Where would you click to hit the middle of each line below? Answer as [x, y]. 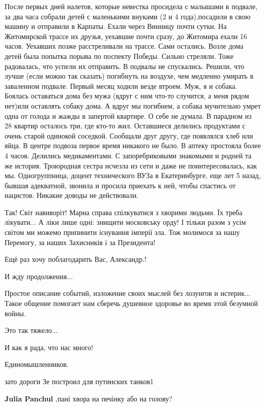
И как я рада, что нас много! [49, 347]
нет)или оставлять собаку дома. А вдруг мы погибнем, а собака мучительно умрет [133, 105]
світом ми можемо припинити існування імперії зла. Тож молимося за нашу [122, 232]
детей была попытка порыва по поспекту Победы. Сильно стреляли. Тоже [119, 56]
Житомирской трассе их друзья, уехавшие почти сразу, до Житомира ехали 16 [126, 36]
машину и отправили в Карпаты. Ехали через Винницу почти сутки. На [116, 26]
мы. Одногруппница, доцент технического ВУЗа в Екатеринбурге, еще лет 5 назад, [133, 175]
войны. [15, 313]
